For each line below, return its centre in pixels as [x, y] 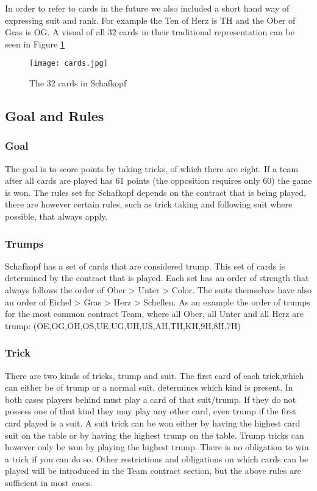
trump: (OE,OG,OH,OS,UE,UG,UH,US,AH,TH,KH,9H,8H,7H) [123, 325]
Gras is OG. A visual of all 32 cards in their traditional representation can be [150, 32]
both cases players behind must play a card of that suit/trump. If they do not [151, 399]
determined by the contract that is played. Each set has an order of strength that [157, 278]
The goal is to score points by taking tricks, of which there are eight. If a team [152, 168]
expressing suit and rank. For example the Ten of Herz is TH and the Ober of [150, 20]
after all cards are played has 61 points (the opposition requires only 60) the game [158, 180]
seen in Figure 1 [35, 44]
